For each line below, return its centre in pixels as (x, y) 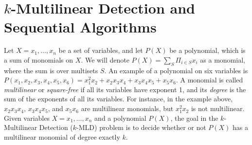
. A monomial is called (209, 80)
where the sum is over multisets (51, 70)
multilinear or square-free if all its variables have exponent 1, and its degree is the (125, 89)
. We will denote (105, 59)
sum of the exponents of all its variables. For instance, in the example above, (118, 99)
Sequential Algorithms (80, 27)
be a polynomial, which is (207, 50)
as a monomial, (223, 59)
